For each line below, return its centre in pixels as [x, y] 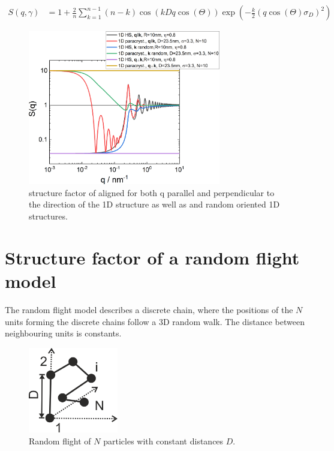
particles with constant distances [163, 441]
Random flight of [60, 441]
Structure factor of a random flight [152, 257]
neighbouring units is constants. [63, 333]
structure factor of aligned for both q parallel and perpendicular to [152, 192]
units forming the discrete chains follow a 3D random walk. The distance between [155, 321]
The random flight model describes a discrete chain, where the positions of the [149, 309]
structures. [48, 216]
